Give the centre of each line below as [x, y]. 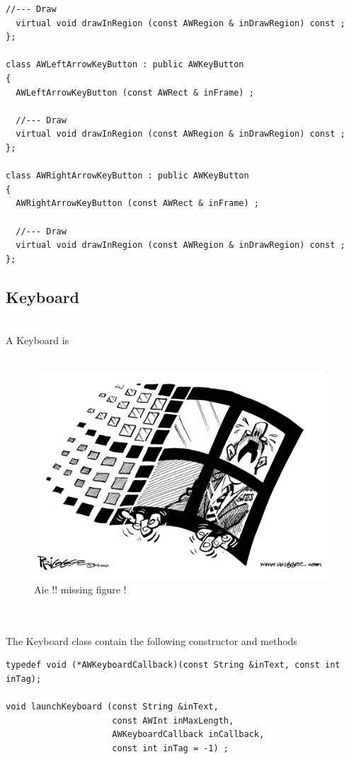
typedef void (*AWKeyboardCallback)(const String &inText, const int [173, 665]
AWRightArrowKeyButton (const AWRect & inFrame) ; [137, 204]
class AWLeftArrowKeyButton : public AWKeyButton [125, 65]
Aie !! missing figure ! [80, 589]
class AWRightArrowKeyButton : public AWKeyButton [127, 176]
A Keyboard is [38, 340]
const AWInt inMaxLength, [173, 720]
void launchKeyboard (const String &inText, [112, 707]
